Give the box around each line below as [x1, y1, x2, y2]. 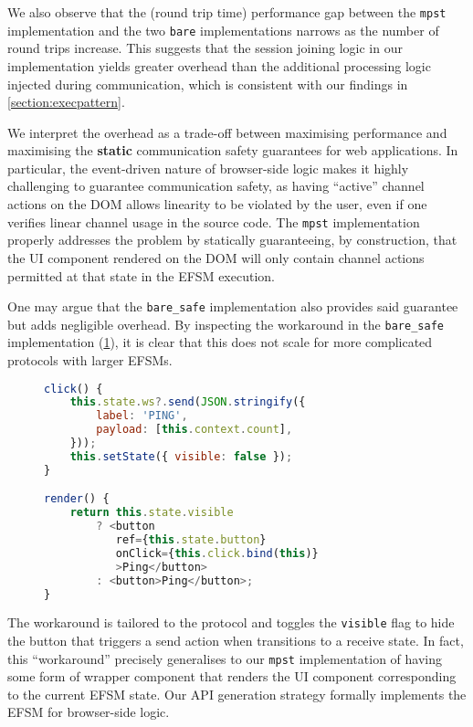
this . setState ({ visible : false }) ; [69, 449, 293, 463]
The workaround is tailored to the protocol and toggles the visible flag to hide [7, 613, 455, 632]
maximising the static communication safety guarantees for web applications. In [7, 141, 458, 160]
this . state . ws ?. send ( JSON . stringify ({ [69, 395, 306, 409]
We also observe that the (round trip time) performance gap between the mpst [7, 3, 447, 21]
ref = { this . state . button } [115, 533, 267, 546]
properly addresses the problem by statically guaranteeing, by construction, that [7, 230, 457, 249]
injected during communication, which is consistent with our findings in [7, 74, 408, 93]
